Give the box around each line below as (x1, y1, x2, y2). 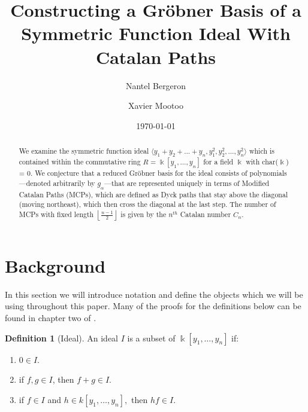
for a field (203, 157, 234, 167)
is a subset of (127, 331, 176, 344)
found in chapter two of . (5, 311, 96, 324)
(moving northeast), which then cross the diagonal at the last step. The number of (19, 199, 276, 209)
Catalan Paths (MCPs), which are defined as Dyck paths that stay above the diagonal (19, 189, 288, 199)
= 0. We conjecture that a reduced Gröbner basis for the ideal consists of (19, 168, 247, 178)
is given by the (120, 209, 167, 219)
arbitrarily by (53, 178, 95, 188)
